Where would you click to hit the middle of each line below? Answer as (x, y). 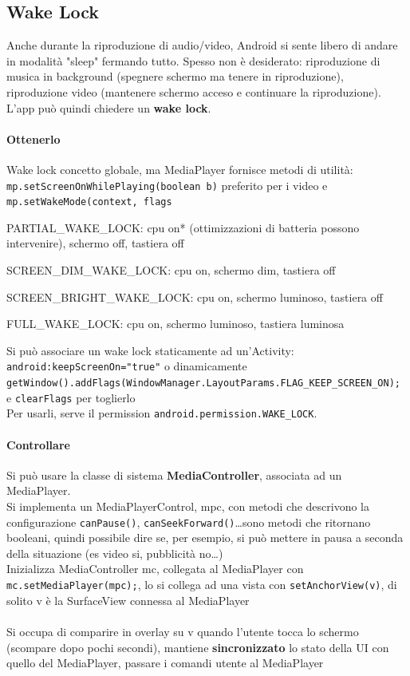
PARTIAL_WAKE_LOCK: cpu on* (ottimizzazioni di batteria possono (183, 227)
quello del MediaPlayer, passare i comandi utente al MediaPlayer (165, 663)
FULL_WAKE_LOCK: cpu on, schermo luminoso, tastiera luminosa (175, 324)
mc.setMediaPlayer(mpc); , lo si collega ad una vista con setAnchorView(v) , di (202, 585)
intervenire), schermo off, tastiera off (95, 243)
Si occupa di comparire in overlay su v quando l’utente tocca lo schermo (183, 631)
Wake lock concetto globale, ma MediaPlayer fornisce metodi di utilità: (180, 169)
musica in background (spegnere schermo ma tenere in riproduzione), (175, 76)
